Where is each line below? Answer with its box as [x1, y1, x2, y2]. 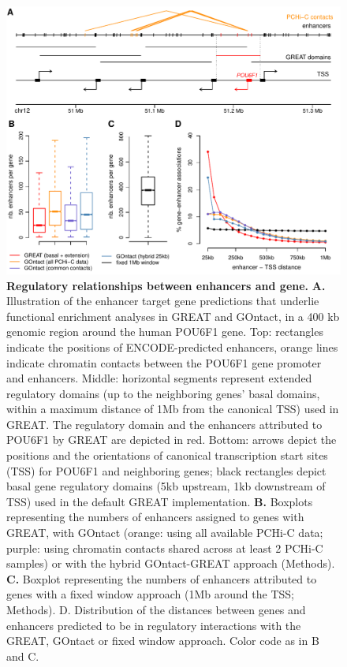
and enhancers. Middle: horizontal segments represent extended [6, 370, 312, 386]
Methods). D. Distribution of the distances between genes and [6, 602, 306, 617]
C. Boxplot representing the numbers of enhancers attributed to [6, 570, 317, 587]
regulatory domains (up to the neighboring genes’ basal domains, [6, 385, 320, 401]
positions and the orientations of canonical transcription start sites [6, 447, 328, 464]
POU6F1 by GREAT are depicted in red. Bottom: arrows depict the [6, 431, 337, 448]
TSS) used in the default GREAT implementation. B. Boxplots [6, 493, 313, 509]
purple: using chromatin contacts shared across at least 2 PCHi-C [6, 539, 323, 556]
